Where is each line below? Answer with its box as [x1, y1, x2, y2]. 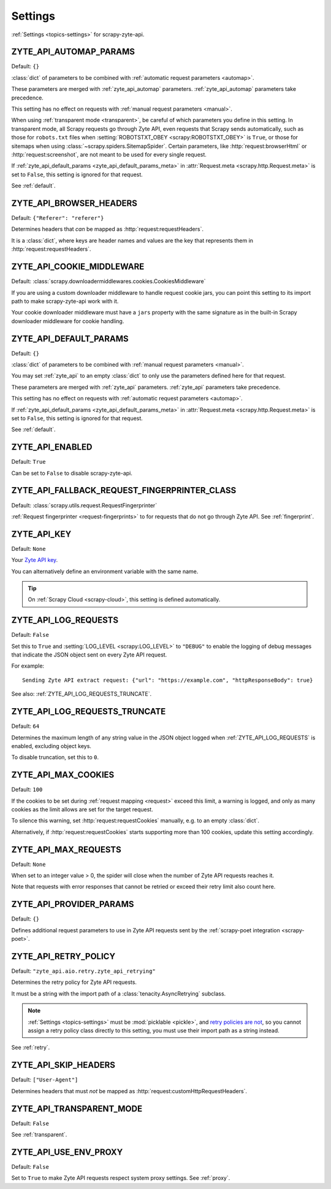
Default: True [11, 458, 46, 466]
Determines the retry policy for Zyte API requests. [11, 978, 137, 986]
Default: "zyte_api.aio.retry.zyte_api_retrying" [11, 967, 156, 975]
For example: [11, 662, 45, 669]
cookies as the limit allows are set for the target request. [11, 806, 153, 813]
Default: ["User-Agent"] [11, 1076, 78, 1083]
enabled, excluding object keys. [11, 742, 92, 749]
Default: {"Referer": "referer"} [11, 214, 104, 222]
